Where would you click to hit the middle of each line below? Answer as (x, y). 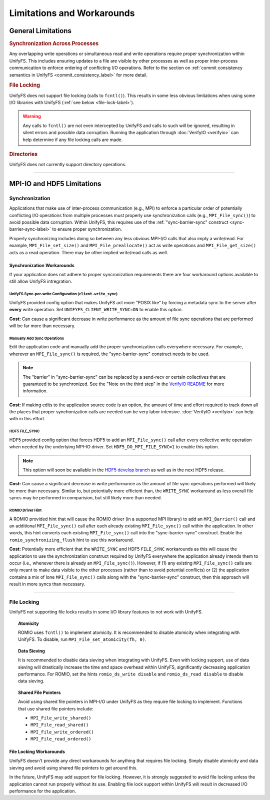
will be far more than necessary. (42, 326)
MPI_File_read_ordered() (61, 739)
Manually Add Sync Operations (37, 338)
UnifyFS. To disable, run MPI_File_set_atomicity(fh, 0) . (82, 639)
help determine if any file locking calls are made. (73, 140)
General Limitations (40, 31)
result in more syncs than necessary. (47, 584)
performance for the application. (43, 791)
